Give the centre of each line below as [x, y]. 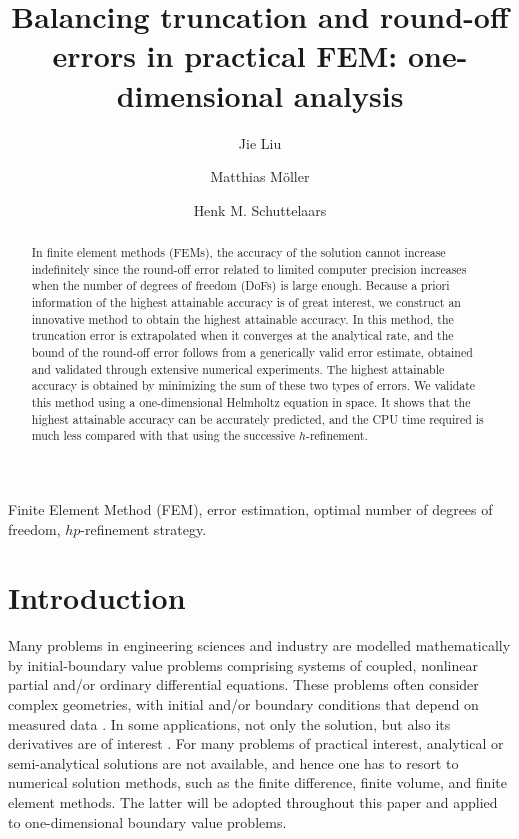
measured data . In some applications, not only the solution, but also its [229, 723]
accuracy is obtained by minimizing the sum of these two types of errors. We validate [253, 385]
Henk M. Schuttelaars [260, 209]
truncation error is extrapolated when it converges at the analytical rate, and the [242, 335]
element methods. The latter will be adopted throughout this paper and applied [253, 802]
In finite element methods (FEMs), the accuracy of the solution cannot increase [238, 252]
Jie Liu [260, 142]
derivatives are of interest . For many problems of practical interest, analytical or [256, 743]
